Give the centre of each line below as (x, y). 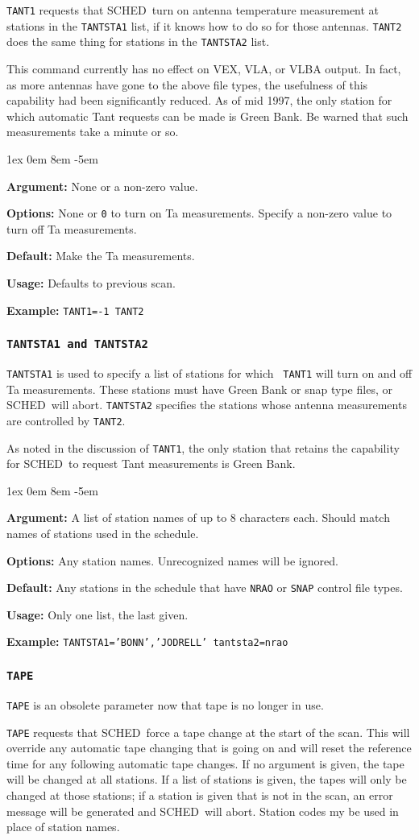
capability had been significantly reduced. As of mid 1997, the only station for (199, 100)
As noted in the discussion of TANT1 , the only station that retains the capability (203, 447)
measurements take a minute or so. (93, 132)
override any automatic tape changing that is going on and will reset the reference (209, 748)
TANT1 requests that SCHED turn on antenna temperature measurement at (193, 10)
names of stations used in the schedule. (103, 533)
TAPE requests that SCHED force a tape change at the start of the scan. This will (208, 732)
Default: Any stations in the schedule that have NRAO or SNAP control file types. (205, 588)
